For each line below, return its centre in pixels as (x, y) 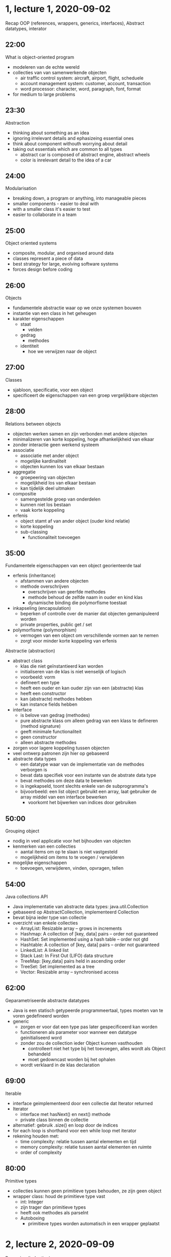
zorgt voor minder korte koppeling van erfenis (69, 641)
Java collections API (27, 897)
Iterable (13, 1093)
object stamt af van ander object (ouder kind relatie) (75, 521)
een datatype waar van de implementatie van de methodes (82, 764)
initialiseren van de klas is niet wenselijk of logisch (73, 672)
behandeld (39, 1054)
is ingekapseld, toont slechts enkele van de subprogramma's (84, 786)
